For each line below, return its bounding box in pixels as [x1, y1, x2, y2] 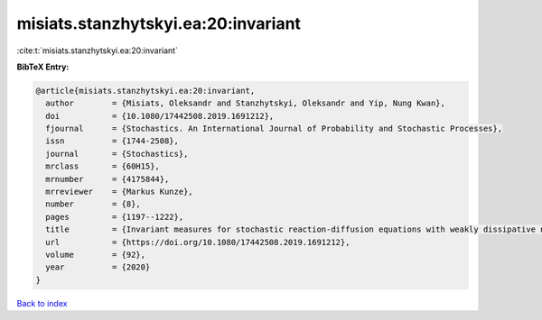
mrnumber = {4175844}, [45, 174, 170, 184]
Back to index [16, 297, 68, 308]
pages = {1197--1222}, [45, 212, 184, 222]
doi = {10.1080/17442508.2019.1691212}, [45, 111, 275, 121]
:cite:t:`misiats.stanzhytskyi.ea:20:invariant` [16, 45, 178, 56]
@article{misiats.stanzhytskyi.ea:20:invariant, [35, 86, 256, 96]
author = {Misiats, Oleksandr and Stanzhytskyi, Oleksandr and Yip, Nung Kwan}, [45, 98, 446, 108]
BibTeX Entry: [16, 61, 70, 72]
